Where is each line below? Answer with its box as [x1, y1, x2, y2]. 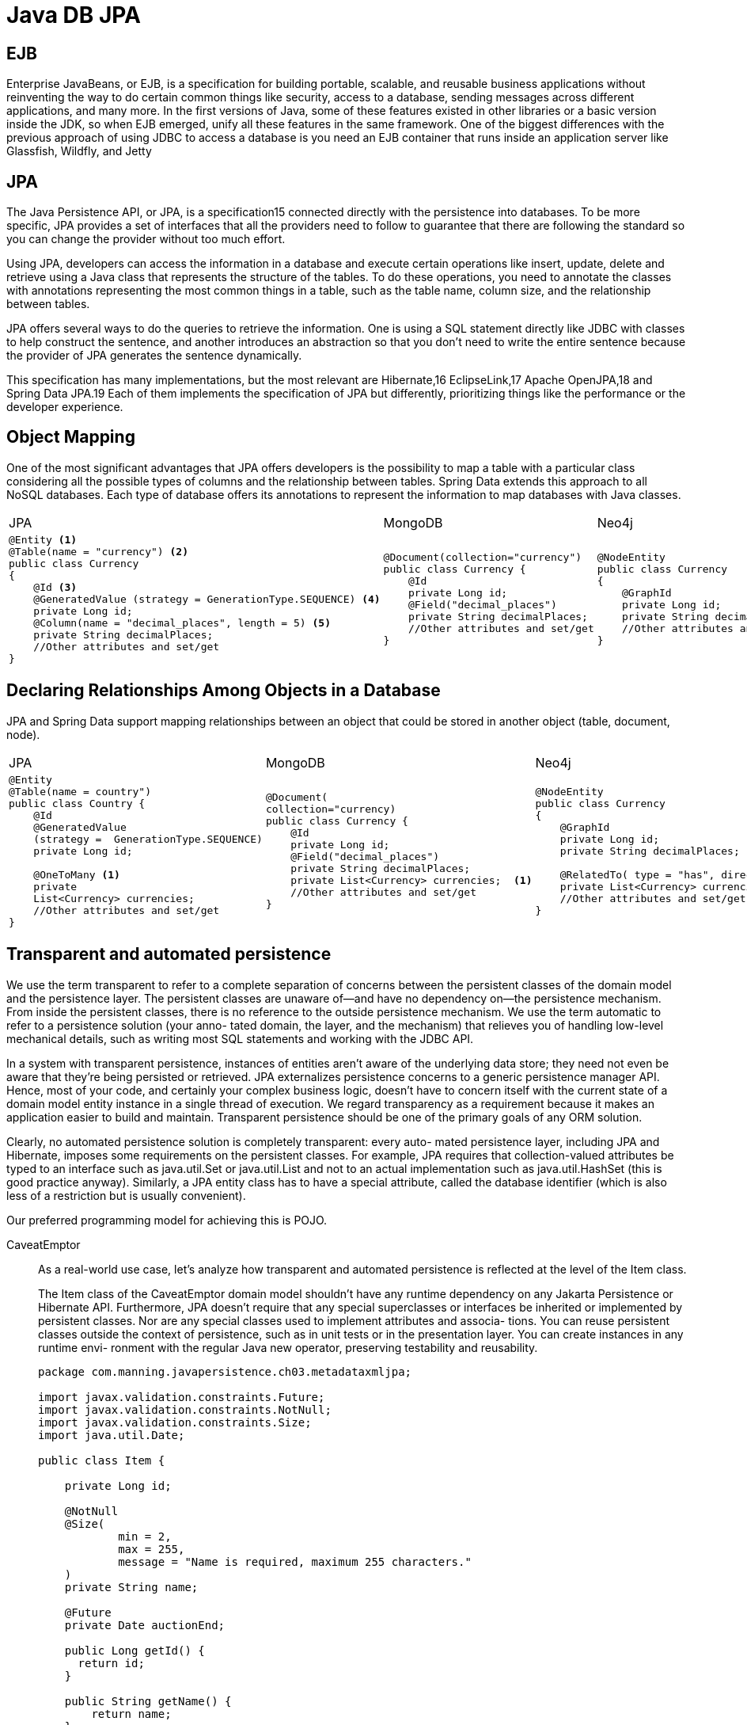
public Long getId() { [64, 1643, 205, 1657]
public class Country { [9, 797, 146, 809]
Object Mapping [6, 427, 135, 447]
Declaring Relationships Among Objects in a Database [6, 680, 441, 701]
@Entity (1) [9, 533, 78, 546]
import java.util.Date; [38, 1428, 185, 1441]
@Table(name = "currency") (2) [9, 545, 188, 558]
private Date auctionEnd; [64, 1618, 226, 1632]
